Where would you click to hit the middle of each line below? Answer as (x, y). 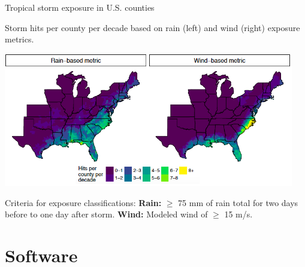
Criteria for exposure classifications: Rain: (83, 202)
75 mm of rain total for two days (238, 202)
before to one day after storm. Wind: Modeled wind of (106, 214)
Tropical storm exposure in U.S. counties (80, 7)
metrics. (19, 39)
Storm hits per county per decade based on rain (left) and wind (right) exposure (152, 27)
